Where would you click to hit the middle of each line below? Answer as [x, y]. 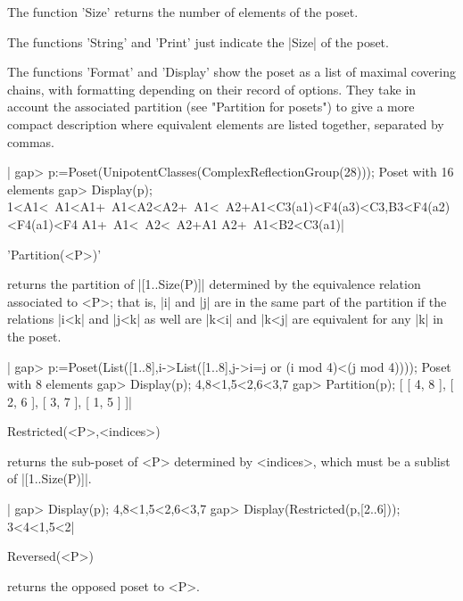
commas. [31, 141]
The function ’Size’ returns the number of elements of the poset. [183, 12]
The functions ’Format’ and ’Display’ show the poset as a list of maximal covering [231, 72]
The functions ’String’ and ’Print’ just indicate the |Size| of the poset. [198, 41]
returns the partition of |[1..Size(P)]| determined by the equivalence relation [214, 284]
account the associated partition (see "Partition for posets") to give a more [211, 107]
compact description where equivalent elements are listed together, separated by [226, 123]
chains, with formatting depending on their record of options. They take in [212, 89]
